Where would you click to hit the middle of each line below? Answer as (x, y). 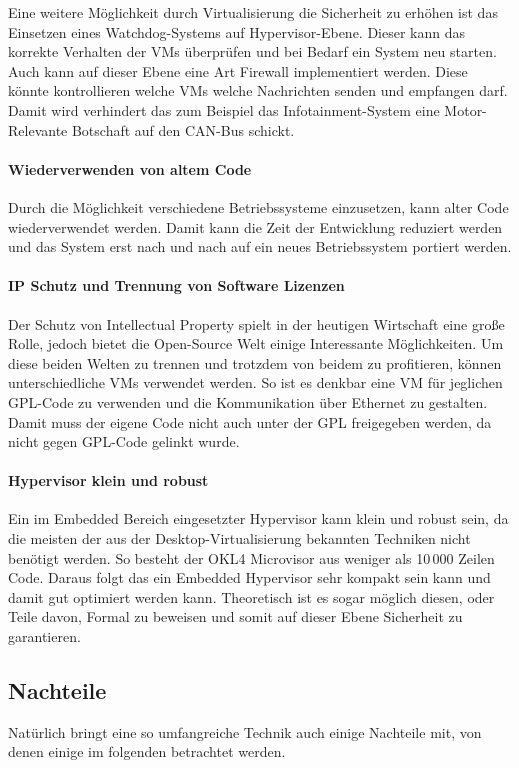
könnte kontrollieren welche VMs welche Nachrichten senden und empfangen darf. (258, 90)
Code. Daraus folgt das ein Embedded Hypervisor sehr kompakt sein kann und (249, 577)
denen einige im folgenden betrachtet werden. (147, 751)
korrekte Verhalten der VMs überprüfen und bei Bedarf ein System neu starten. (252, 51)
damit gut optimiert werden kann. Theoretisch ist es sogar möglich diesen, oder (251, 596)
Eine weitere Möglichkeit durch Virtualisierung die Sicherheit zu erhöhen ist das (253, 12)
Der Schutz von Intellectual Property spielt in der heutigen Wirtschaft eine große (256, 323)
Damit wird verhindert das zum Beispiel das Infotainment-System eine (224, 109)
